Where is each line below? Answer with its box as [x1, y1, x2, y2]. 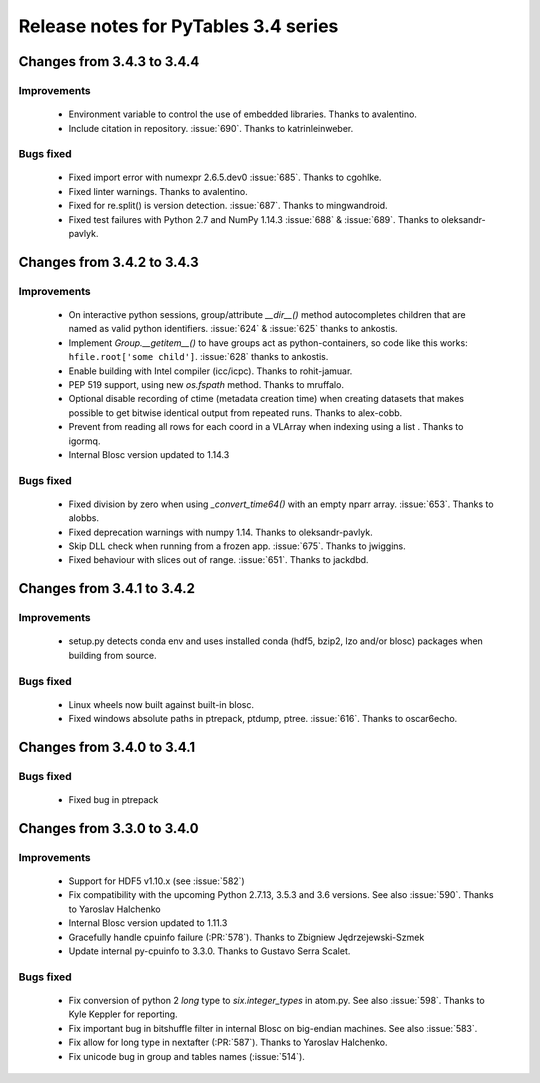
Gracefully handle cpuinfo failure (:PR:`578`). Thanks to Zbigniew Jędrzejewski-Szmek [68, 931, 425, 943]
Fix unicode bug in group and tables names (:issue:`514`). [68, 1050, 305, 1062]
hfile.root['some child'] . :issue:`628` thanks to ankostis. [68, 351, 329, 363]
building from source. [68, 649, 157, 661]
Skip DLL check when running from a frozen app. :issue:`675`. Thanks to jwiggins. [68, 540, 406, 552]
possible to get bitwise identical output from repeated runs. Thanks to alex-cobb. [68, 406, 403, 419]
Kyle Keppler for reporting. [68, 1008, 179, 1020]
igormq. [68, 435, 101, 447]
